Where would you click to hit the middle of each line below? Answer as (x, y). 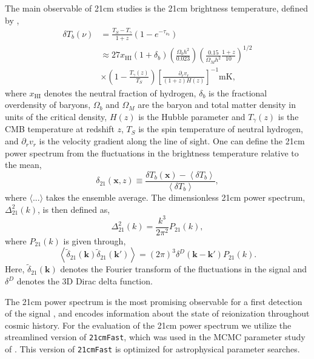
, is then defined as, (74, 209)
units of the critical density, (56, 117)
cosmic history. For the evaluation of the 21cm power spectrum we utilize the (148, 325)
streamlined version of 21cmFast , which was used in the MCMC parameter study (155, 337)
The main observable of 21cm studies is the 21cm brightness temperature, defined (156, 8)
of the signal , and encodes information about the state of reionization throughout (157, 313)
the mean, (23, 165)
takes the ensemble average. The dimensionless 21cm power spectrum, (175, 197)
